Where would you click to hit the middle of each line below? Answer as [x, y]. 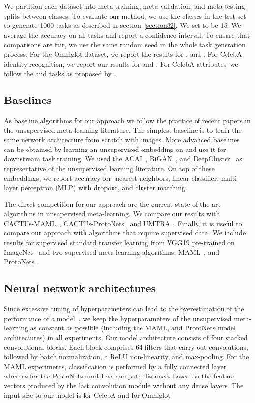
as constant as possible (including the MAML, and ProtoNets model [133, 328]
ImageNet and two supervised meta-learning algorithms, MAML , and [112, 252]
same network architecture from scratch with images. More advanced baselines [122, 139]
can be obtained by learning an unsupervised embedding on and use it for [115, 149]
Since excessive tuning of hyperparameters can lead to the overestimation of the [124, 309]
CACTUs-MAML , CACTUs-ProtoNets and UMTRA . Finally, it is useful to [123, 223]
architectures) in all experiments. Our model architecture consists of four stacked [126, 337]
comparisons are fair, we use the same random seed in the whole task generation [125, 44]
